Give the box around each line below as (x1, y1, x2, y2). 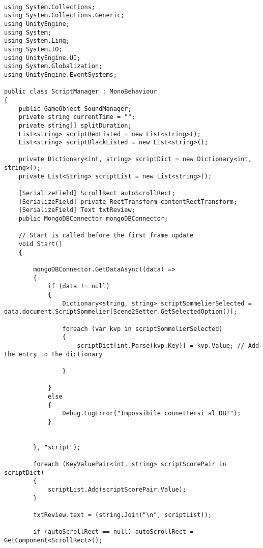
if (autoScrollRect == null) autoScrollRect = (33, 528, 194, 536)
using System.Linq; (4, 37, 70, 45)
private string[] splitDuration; (18, 121, 132, 129)
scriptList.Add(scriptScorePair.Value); (47, 486, 186, 494)
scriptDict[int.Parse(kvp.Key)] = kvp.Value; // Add (77, 342, 259, 349)
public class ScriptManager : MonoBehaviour (4, 88, 157, 96)
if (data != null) (47, 283, 110, 290)
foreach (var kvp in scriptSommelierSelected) (62, 325, 223, 332)
